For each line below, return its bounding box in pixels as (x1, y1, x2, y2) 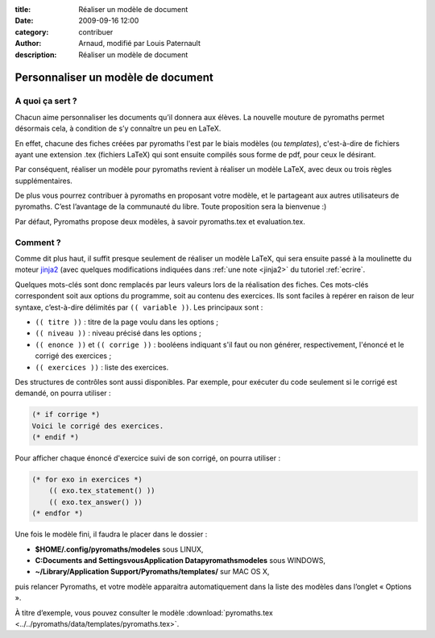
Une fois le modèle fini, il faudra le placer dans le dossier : (14, 529, 208, 540)
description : (14, 49, 57, 60)
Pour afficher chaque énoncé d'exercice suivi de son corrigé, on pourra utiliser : (14, 453, 281, 463)
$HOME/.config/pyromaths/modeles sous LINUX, (35, 544, 204, 554)
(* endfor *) (31, 509, 84, 518)
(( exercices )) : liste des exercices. (35, 362, 169, 372)
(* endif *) (31, 432, 80, 442)
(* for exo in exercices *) (31, 475, 143, 484)
